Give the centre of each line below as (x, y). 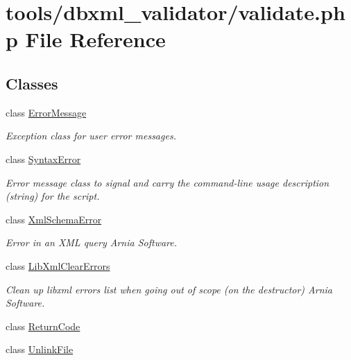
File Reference (95, 39)
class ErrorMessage (46, 112)
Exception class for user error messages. (91, 136)
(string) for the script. (53, 196)
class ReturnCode (43, 326)
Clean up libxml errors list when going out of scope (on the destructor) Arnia (169, 289)
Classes (32, 83)
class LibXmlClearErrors (58, 265)
